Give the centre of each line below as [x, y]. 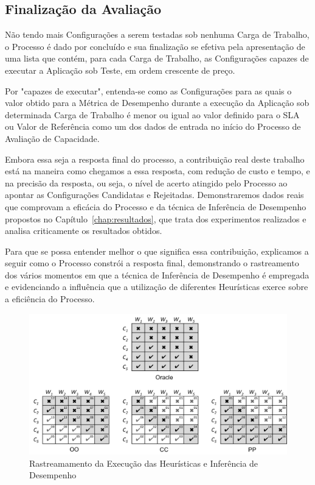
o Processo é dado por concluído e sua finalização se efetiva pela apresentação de [155, 46]
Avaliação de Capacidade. [52, 138]
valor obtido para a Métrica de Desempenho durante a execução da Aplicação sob [157, 103]
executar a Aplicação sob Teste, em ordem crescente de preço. [120, 70]
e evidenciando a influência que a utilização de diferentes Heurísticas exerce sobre [157, 287]
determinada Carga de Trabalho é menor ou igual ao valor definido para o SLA [152, 114]
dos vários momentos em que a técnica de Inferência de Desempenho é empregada [157, 274]
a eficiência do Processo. [50, 299]
